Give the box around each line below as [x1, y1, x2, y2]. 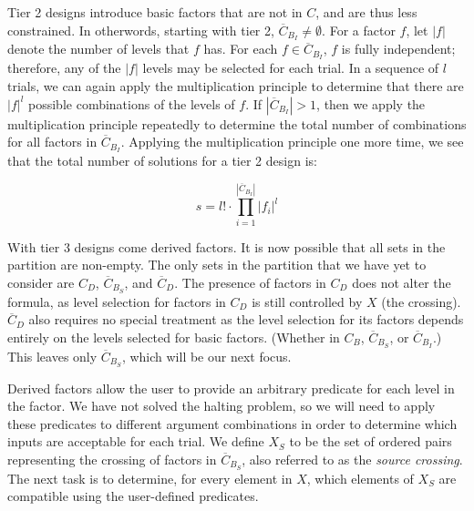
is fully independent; [341, 39, 456, 58]
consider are [7, 272, 75, 291]
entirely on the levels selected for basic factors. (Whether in [7, 327, 340, 346]
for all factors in [7, 132, 98, 151]
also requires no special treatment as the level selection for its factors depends [28, 310, 464, 329]
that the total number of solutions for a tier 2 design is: [7, 150, 317, 169]
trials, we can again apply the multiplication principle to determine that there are [7, 76, 464, 95]
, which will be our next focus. [121, 346, 292, 365]
